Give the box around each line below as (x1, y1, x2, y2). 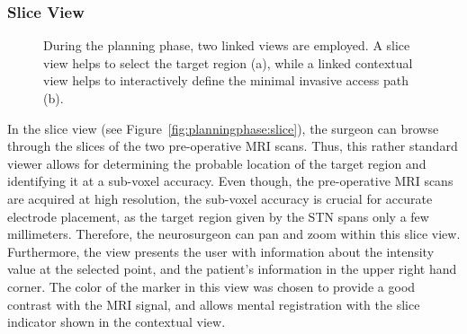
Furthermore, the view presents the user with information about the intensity (7, 242, 435, 260)
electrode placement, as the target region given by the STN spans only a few (7, 207, 429, 225)
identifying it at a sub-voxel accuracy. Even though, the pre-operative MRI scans (7, 171, 454, 190)
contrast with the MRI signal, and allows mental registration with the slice (7, 294, 420, 313)
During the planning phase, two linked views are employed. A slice (43, 36, 410, 55)
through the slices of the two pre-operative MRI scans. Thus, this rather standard (7, 136, 458, 155)
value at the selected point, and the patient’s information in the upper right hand (7, 259, 457, 278)
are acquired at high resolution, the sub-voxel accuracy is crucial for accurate (7, 189, 433, 207)
